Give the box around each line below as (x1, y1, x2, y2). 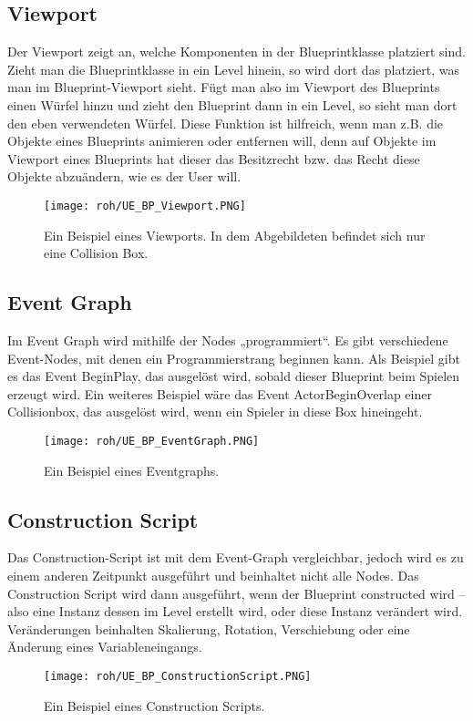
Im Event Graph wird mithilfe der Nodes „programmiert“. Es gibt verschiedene (7, 331, 448, 349)
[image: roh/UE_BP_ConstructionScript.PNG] (44, 669, 312, 683)
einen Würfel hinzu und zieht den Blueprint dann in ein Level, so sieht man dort (7, 95, 458, 114)
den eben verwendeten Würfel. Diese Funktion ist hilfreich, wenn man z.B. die (7, 113, 444, 132)
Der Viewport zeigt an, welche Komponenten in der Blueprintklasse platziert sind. (7, 42, 466, 61)
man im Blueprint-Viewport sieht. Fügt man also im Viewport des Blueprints (7, 77, 440, 97)
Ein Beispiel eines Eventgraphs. (44, 460, 220, 479)
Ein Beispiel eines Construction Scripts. (44, 695, 265, 715)
